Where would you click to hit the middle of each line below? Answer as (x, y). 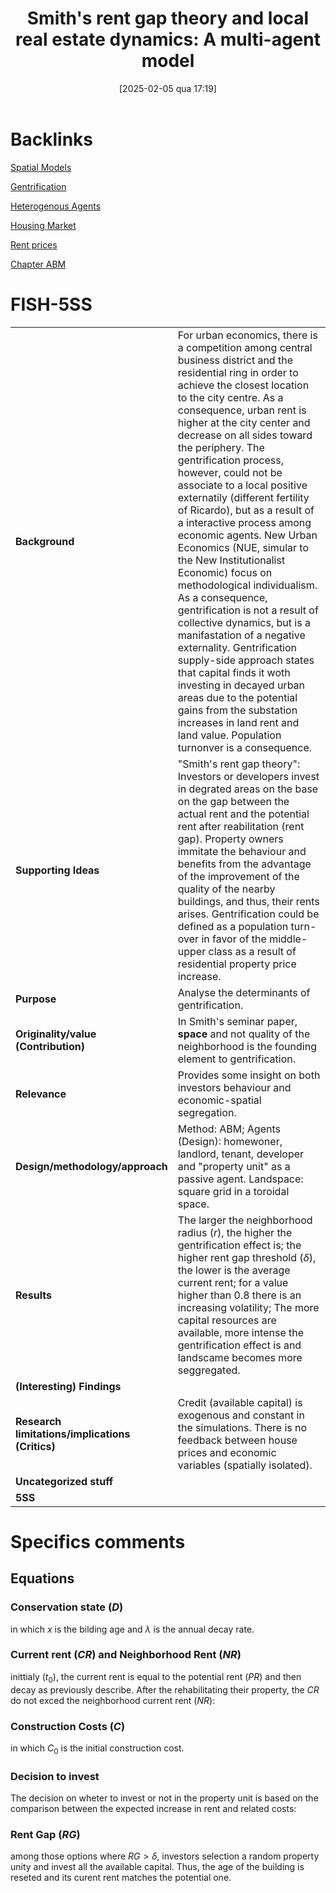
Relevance (41, 1094)
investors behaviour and (234, 1087)
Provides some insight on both (249, 1075)
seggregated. (209, 1370)
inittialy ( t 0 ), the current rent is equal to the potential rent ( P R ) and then (156, 1677)
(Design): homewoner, (230, 1141)
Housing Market (43, 225)
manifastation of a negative (241, 635)
